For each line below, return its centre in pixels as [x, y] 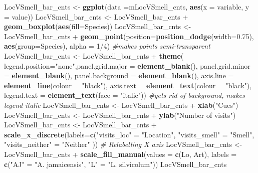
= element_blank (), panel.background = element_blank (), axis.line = [119, 75]
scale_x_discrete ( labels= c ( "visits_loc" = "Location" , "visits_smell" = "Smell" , [129, 134]
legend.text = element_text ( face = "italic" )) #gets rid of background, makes [124, 95]
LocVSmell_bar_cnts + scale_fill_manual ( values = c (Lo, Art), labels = [120, 154]
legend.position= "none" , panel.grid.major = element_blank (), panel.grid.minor [127, 65]
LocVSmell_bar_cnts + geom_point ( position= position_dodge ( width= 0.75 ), [129, 36]
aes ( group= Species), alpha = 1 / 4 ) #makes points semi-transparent [107, 46]
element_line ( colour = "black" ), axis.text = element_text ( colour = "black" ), [128, 85]
